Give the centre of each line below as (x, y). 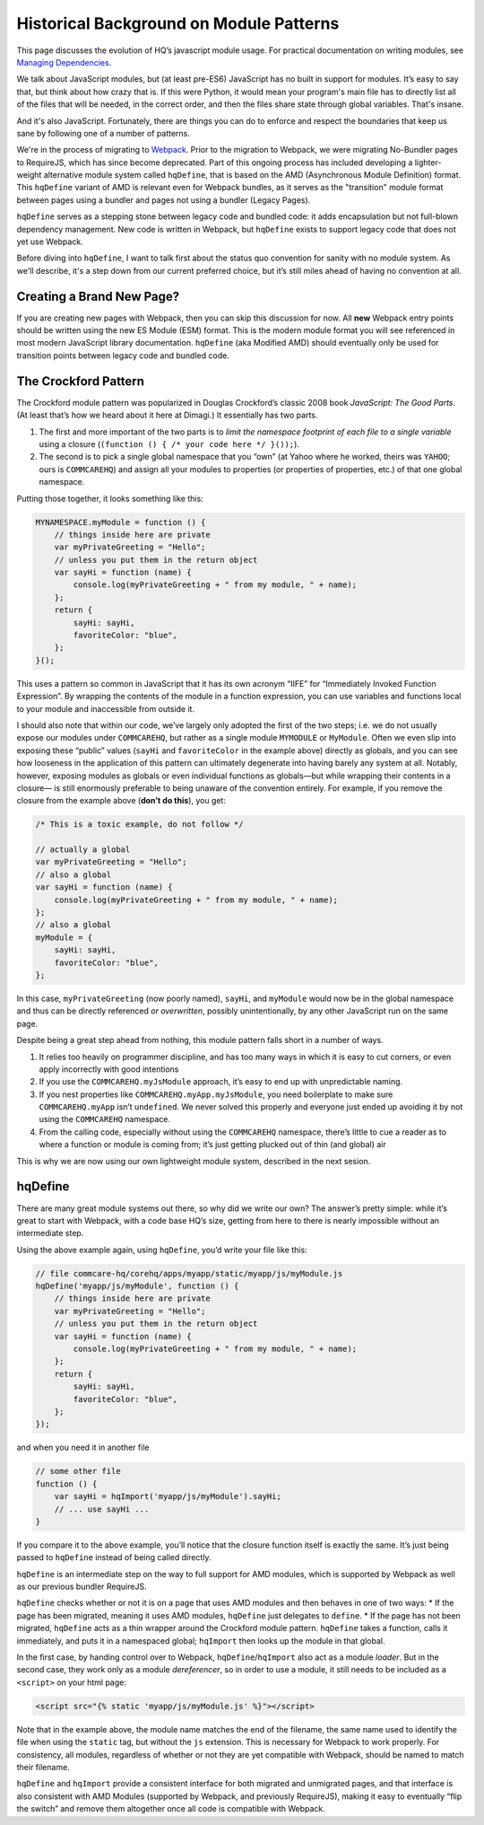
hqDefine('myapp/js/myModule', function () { (137, 1286)
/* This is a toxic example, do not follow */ (139, 825)
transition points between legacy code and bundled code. (123, 355)
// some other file (78, 1471)
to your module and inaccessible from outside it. (106, 708)
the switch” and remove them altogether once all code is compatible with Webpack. (171, 1809)
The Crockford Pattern (81, 381)
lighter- (428, 162)
